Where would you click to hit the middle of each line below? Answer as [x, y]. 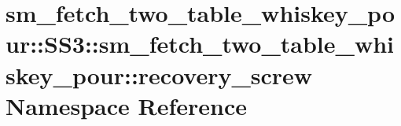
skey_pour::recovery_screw [159, 74]
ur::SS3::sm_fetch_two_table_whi [200, 44]
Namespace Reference [126, 105]
